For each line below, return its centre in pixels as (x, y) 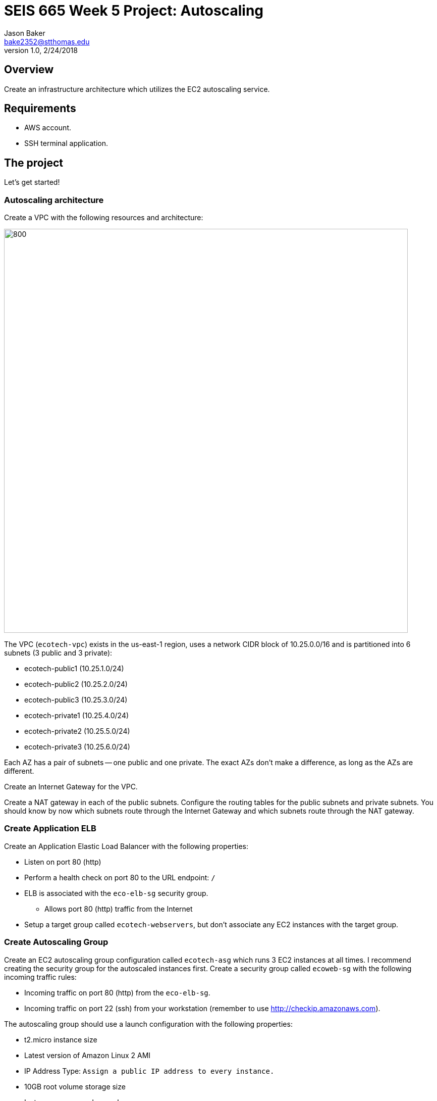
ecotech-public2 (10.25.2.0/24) (76, 684)
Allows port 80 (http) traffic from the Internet (119, 909)
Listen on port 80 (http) (63, 862)
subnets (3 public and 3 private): (58, 653)
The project (34, 163)
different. (19, 771)
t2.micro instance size (61, 1039)
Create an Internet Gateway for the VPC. (71, 787)
